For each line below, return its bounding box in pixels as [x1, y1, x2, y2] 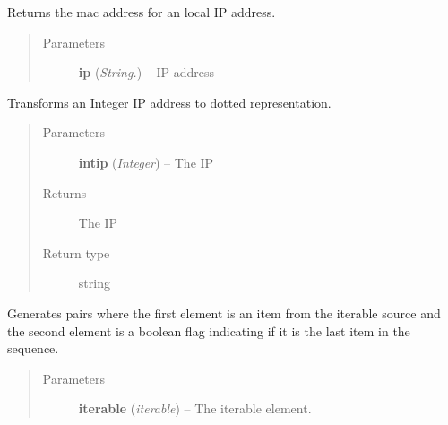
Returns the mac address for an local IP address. [7, 3, 276, 21]
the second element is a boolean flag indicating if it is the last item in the [7, 321, 410, 340]
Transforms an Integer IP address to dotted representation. [7, 92, 332, 111]
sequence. [7, 339, 59, 358]
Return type [42, 243, 110, 262]
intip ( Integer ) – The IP [78, 152, 214, 171]
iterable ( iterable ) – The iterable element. [78, 399, 312, 418]
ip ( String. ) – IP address [78, 63, 214, 82]
